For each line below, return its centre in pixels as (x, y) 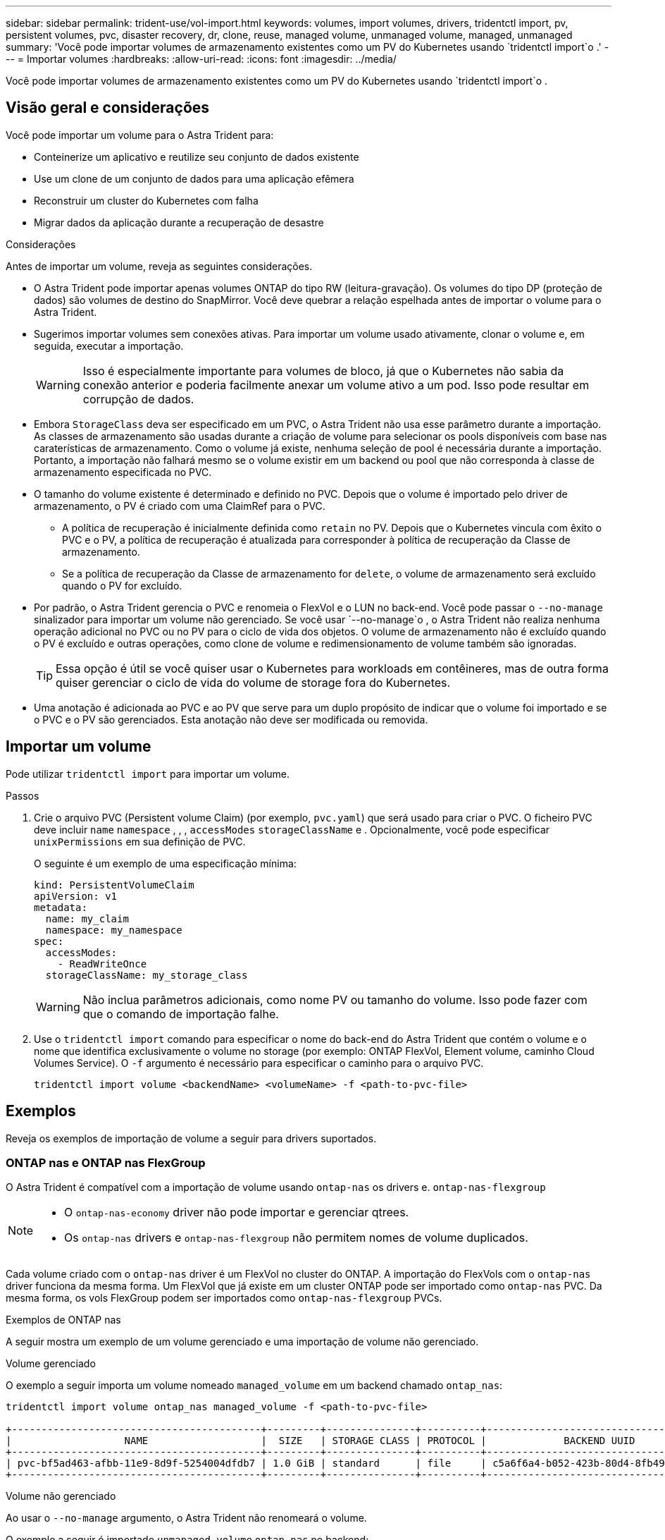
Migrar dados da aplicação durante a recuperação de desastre (179, 222)
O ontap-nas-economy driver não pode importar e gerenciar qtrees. (237, 1212)
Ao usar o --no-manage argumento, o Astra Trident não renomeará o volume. (186, 1518)
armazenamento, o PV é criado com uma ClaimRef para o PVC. (180, 506)
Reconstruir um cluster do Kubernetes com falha (146, 200)
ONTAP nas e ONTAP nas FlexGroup (106, 1162)
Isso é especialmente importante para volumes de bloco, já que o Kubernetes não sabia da (323, 371)
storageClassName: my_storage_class (147, 975)
